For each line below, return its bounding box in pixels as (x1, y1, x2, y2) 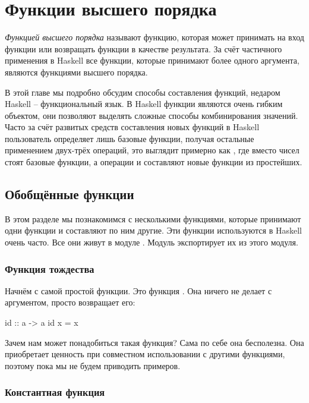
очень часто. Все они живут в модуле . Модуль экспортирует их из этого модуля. (5, 236, 298, 248)
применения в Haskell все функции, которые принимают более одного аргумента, (5, 54, 299, 67)
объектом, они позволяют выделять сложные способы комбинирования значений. (5, 109, 298, 121)
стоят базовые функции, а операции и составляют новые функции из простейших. (5, 156, 302, 168)
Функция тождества (5, 261, 94, 276)
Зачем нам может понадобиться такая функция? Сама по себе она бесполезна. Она (5, 336, 304, 348)
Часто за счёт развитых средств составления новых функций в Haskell (5, 121, 260, 133)
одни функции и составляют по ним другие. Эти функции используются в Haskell (5, 224, 302, 237)
